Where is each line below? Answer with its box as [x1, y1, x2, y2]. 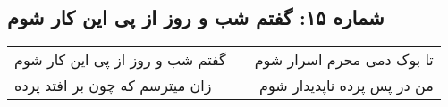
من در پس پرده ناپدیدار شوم [259, 75, 434, 96]
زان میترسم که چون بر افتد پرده [14, 75, 212, 96]
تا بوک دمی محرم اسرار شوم [254, 49, 434, 70]
